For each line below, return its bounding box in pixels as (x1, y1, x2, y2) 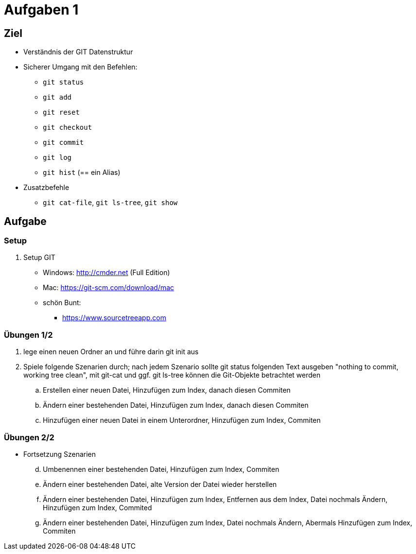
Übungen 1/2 (4, 329, 53, 340)
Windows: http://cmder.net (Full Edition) (43, 268, 170, 277)
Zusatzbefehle (23, 183, 69, 192)
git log (43, 154, 72, 162)
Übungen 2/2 (4, 432, 54, 442)
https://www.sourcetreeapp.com (62, 313, 166, 322)
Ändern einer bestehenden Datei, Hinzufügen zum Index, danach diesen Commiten (43, 401, 309, 410)
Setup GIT (23, 253, 55, 262)
